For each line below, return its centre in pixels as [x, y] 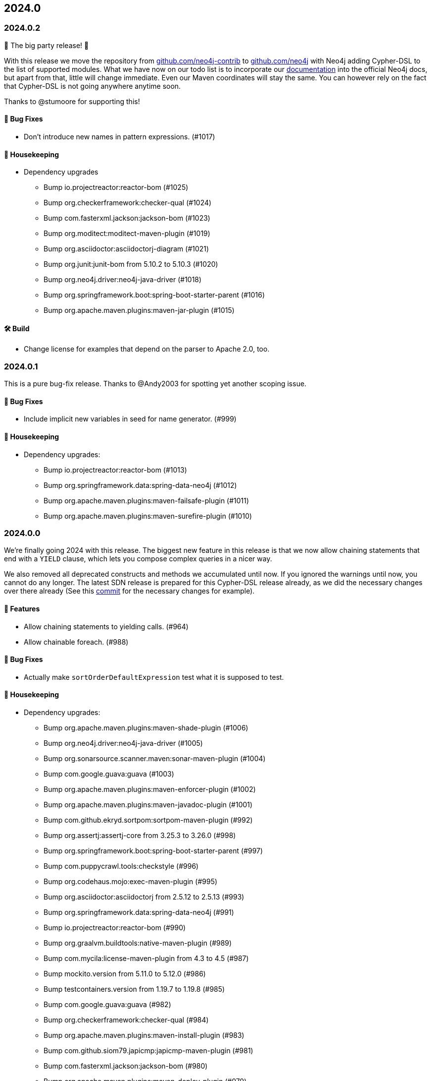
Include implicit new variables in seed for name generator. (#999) [130, 419]
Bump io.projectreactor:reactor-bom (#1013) [115, 470]
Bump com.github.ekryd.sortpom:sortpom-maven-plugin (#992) [148, 820]
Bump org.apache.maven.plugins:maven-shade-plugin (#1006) [146, 728]
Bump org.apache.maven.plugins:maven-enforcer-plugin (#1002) [150, 789]
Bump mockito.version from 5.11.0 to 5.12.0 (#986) [125, 974]
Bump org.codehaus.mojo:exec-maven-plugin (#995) [131, 882]
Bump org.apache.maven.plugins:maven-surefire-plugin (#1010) [148, 516]
